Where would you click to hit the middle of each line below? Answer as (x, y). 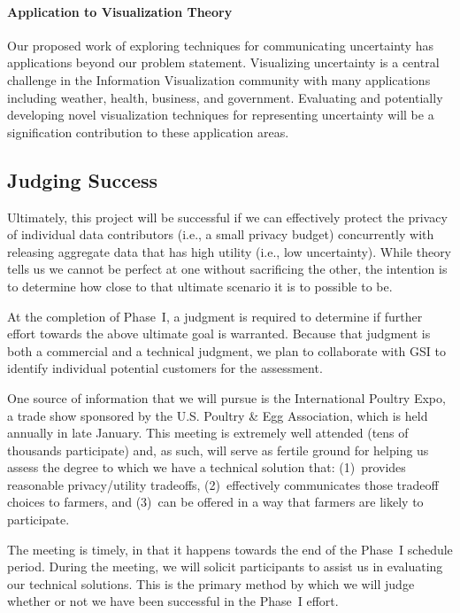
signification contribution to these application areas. (148, 132)
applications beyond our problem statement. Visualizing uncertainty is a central (223, 62)
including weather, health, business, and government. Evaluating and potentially (225, 97)
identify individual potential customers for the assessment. (165, 368)
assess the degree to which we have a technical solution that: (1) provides (207, 467)
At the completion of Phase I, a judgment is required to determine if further (215, 316)
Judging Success (83, 179)
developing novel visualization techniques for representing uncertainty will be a (221, 115)
